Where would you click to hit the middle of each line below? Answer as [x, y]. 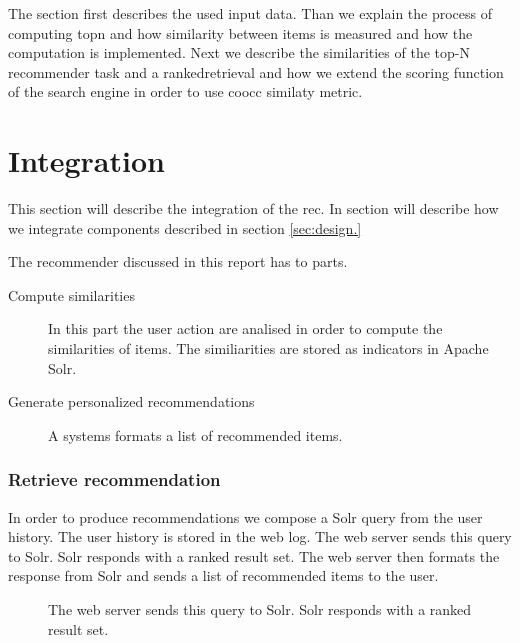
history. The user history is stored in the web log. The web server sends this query [260, 536]
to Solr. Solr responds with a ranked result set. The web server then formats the [254, 555]
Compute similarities [71, 294]
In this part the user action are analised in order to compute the [245, 328]
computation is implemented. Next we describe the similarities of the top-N [239, 52]
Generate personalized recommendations [131, 401]
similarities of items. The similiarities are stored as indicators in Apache [268, 348]
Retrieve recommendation [114, 479]
